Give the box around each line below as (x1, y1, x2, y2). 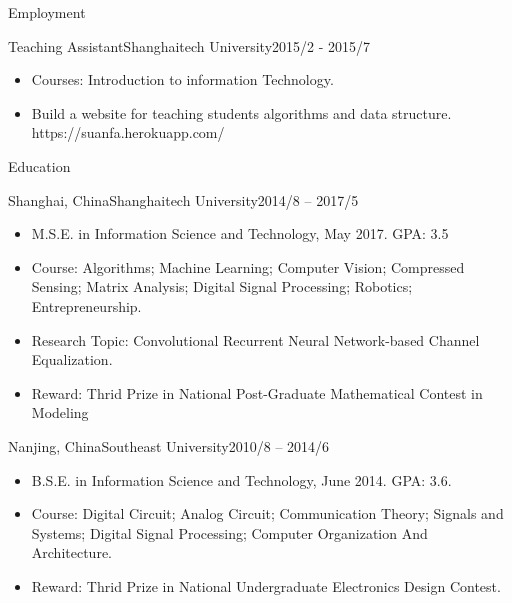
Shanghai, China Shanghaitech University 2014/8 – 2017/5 (8, 189, 359, 210)
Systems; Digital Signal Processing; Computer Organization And (31, 522, 428, 543)
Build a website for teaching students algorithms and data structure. (31, 102, 452, 123)
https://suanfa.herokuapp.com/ (31, 122, 225, 143)
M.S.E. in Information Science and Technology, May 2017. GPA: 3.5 (31, 223, 449, 244)
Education (8, 155, 71, 176)
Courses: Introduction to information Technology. (31, 69, 334, 90)
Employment (8, 2, 86, 22)
